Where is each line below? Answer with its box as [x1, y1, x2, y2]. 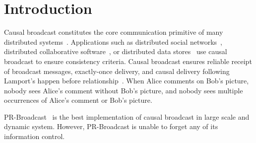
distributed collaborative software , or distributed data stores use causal [4, 46, 227, 57]
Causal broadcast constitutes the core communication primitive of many [4, 27, 223, 37]
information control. [4, 131, 65, 142]
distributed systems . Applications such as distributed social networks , [4, 36, 222, 47]
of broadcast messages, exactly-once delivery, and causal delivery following [4, 66, 230, 76]
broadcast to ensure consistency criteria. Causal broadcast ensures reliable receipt [4, 56, 252, 66]
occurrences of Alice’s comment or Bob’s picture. [4, 95, 152, 105]
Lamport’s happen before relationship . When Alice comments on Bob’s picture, [4, 75, 249, 86]
